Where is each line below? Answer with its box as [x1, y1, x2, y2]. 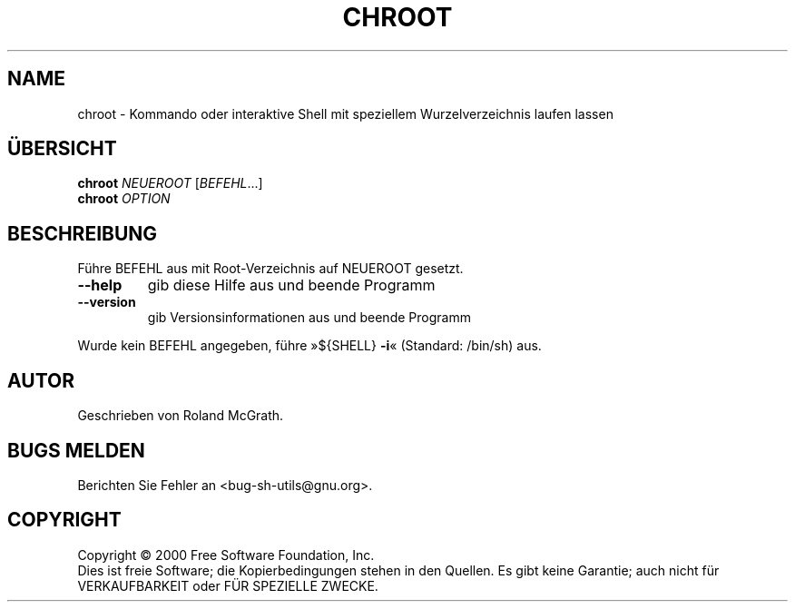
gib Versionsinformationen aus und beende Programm [147, 309, 471, 326]
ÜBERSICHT [7, 137, 117, 161]
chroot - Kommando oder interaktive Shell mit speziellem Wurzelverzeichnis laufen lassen [77, 105, 613, 122]
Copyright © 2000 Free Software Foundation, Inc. [77, 546, 375, 563]
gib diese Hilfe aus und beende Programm [147, 276, 436, 295]
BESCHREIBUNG [7, 221, 158, 245]
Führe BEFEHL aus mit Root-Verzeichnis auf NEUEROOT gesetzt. [77, 260, 464, 277]
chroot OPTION [77, 191, 171, 207]
